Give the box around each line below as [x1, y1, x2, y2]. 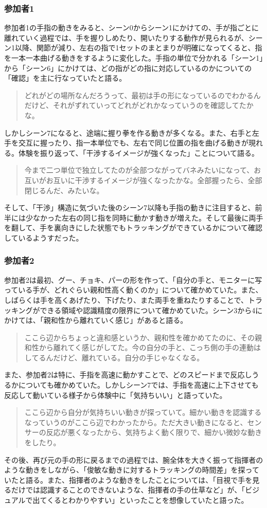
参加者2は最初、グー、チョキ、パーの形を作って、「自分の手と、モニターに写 [4, 274, 262, 285]
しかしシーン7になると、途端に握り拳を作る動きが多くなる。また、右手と [4, 127, 252, 138]
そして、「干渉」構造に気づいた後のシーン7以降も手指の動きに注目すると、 [4, 202, 255, 213]
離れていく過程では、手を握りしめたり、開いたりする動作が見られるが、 [4, 32, 248, 43]
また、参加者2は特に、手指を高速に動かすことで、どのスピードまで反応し [4, 369, 252, 380]
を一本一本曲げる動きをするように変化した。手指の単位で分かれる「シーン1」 [4, 52, 263, 63]
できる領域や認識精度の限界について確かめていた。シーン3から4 [40, 304, 256, 315]
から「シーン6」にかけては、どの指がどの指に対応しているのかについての [4, 62, 252, 73]
